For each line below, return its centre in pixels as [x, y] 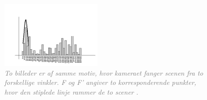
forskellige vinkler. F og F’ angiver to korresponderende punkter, [100, 82]
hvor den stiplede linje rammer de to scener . [71, 91]
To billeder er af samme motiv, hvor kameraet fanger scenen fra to [104, 72]
